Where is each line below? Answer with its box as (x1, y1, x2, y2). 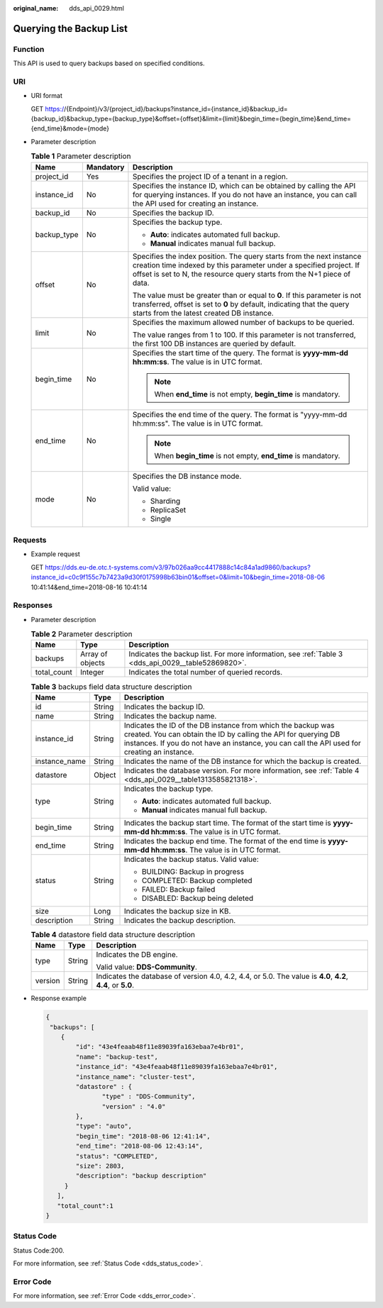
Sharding (150, 496, 181, 506)
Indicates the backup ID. (123, 702, 205, 711)
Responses (13, 600, 53, 610)
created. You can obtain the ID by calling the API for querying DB (123, 729, 340, 739)
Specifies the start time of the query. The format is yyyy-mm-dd (132, 348, 349, 358)
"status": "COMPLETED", (75, 1152, 159, 1160)
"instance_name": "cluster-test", (75, 1073, 196, 1081)
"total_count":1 (57, 1202, 113, 1209)
